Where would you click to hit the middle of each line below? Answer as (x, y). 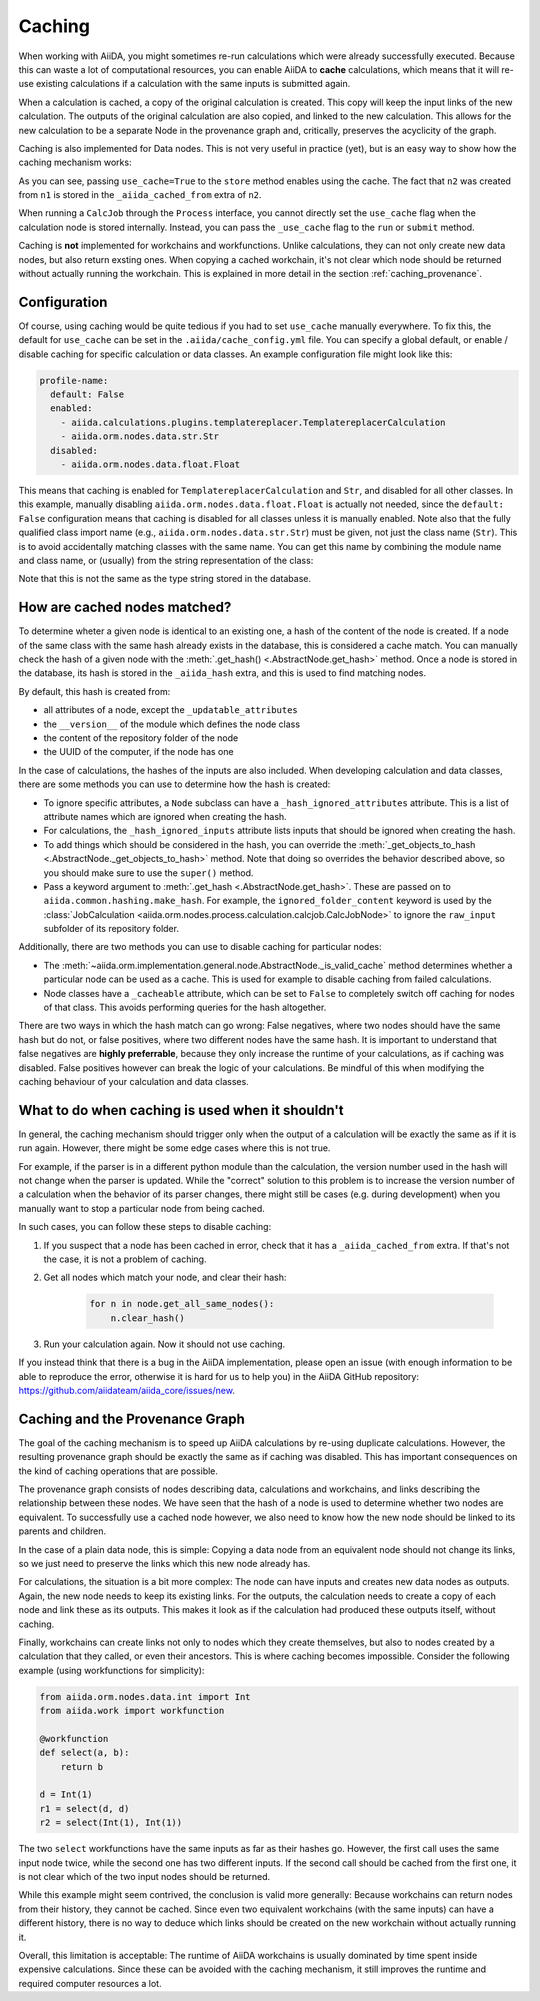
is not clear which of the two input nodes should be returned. (144, 1876)
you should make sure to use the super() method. (148, 872)
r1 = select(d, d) (84, 1808)
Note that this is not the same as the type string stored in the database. (165, 579)
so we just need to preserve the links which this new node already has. (164, 1563)
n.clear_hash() (147, 1318)
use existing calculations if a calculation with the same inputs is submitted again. (184, 84)
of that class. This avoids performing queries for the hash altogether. (185, 1007)
